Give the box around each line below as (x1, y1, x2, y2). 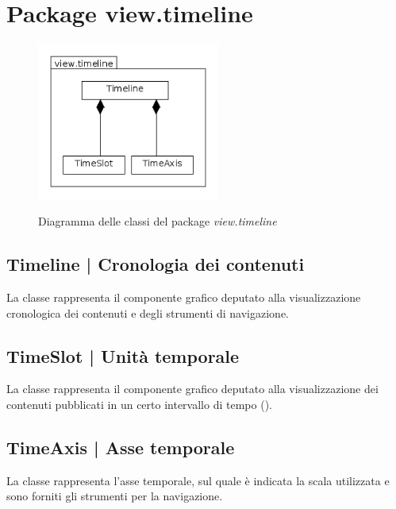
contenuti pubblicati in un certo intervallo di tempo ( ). (6, 395, 272, 412)
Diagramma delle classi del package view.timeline (38, 213, 277, 229)
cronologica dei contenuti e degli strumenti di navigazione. (6, 304, 289, 321)
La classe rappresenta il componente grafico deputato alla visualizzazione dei (6, 380, 379, 397)
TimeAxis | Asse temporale (6, 434, 235, 459)
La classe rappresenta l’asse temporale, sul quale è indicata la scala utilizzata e (6, 472, 390, 488)
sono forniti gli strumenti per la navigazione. (6, 488, 223, 504)
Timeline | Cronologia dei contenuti (6, 252, 305, 276)
